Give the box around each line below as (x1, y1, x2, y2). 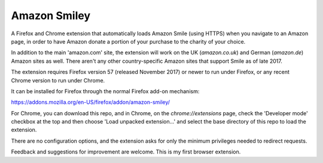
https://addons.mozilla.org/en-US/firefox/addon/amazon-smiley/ (11, 99, 170, 106)
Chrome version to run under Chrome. (11, 76, 105, 84)
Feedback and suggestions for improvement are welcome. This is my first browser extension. (11, 148, 241, 155)
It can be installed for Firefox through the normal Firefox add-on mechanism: (11, 87, 200, 95)
